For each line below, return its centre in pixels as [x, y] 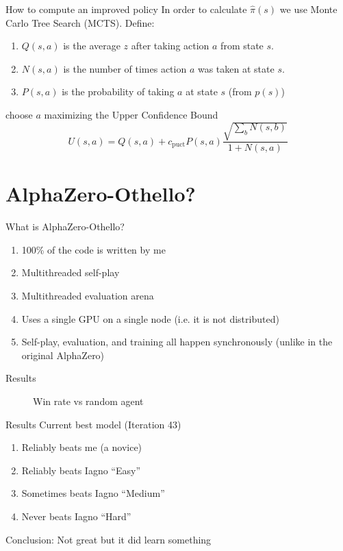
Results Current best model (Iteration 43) [93, 424]
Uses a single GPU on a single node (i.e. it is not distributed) [150, 318]
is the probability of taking [118, 91]
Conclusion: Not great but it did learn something [109, 539]
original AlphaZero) [63, 355]
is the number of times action [125, 68]
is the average [92, 46]
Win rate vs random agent [88, 401]
